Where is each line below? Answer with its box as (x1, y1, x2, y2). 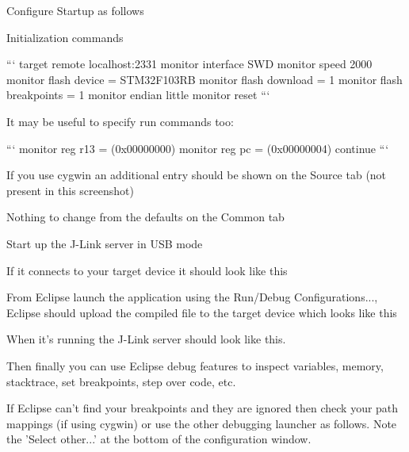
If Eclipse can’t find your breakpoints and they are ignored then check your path (6, 400, 399, 416)
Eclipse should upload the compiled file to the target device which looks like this (6, 304, 397, 320)
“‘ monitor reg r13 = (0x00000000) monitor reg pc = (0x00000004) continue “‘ (6, 140, 389, 156)
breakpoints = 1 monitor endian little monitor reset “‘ (6, 86, 270, 103)
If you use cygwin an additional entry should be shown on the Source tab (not (6, 167, 387, 183)
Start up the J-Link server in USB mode (6, 235, 203, 251)
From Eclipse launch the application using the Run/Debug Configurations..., (6, 289, 378, 305)
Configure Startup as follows (6, 2, 144, 18)
